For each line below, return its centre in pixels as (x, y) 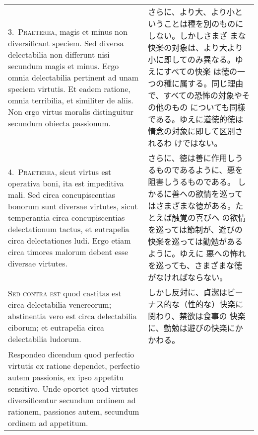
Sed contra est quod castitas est (65, 293)
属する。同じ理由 (212, 83)
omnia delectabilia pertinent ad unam (73, 77)
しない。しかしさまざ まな (197, 36)
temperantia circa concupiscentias (66, 217)
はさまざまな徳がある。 (192, 206)
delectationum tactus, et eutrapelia (69, 229)
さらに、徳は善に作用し (192, 158)
